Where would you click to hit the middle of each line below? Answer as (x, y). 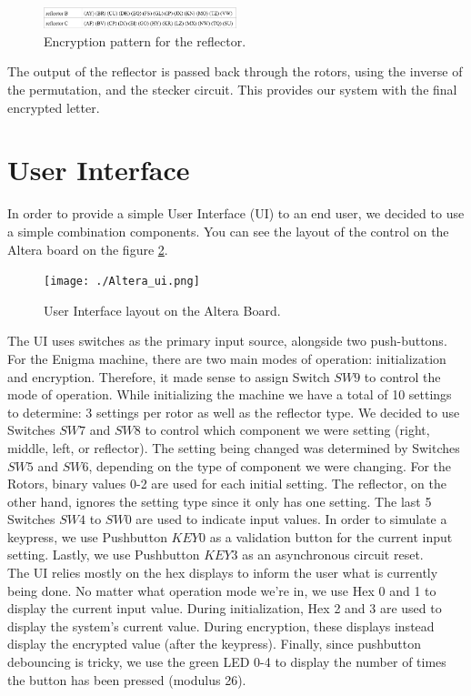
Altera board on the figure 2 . (88, 249)
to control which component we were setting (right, (287, 430)
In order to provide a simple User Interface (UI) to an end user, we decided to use (236, 213)
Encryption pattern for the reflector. (145, 40)
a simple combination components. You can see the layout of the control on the (228, 231)
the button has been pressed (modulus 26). (127, 679)
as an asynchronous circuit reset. (333, 555)
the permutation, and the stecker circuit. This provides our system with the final (232, 89)
